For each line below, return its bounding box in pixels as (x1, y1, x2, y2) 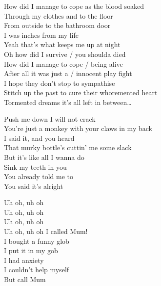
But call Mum (4, 274, 46, 285)
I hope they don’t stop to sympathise (4, 78, 115, 88)
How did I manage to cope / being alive (4, 58, 123, 69)
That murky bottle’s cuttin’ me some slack (4, 142, 132, 153)
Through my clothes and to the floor (4, 10, 113, 21)
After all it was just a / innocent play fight (4, 68, 132, 78)
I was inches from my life (4, 29, 79, 40)
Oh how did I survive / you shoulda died (4, 49, 126, 59)
